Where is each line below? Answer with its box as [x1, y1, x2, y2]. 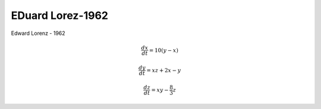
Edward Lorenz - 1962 [11, 30, 65, 37]
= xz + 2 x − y [146, 67, 181, 73]
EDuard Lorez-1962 [11, 9, 108, 22]
